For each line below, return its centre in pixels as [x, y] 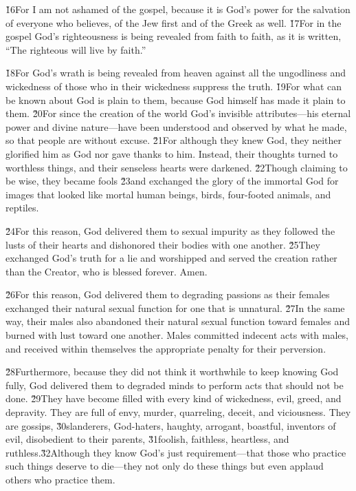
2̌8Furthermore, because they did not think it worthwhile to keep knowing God [172, 372]
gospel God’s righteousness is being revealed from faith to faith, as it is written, [174, 36]
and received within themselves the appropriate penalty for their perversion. [166, 348]
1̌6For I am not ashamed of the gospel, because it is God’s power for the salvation [178, 9]
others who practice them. [60, 479]
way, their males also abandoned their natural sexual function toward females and [178, 321]
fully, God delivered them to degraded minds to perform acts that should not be [175, 385]
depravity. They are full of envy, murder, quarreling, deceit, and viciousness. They [178, 412]
